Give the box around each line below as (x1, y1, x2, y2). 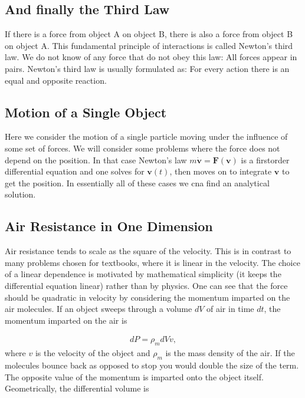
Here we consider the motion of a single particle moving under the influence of (5, 130, 288, 143)
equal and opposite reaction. (5, 74, 107, 86)
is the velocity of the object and (35, 347, 150, 359)
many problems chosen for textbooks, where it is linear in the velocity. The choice (5, 256, 300, 268)
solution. (5, 188, 36, 200)
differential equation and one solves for (5, 165, 145, 177)
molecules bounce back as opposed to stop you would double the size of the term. (5, 358, 299, 371)
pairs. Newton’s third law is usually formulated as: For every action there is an (5, 62, 290, 74)
